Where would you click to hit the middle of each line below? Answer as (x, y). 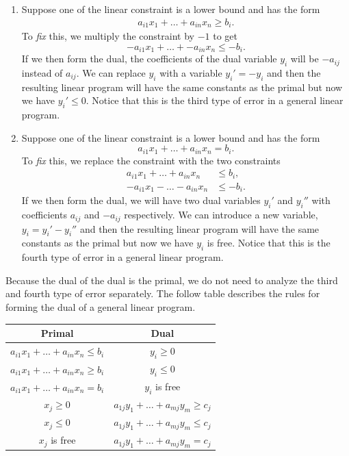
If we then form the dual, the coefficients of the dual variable (149, 59)
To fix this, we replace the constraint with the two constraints (151, 160)
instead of (42, 72)
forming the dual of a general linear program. (101, 306)
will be (305, 59)
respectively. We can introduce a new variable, (221, 215)
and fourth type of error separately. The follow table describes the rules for (163, 293)
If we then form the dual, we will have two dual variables (141, 200)
